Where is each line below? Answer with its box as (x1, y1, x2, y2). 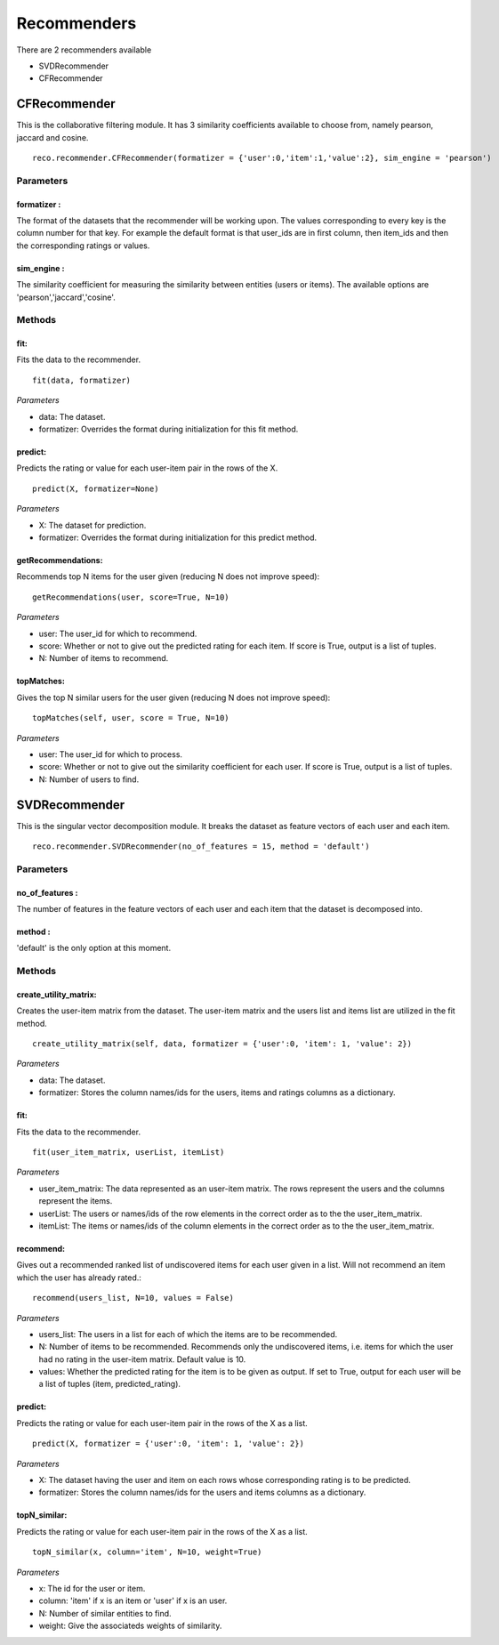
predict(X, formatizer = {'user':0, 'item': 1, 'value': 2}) (32, 1439, 304, 1449)
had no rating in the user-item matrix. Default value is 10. (38, 1353, 246, 1365)
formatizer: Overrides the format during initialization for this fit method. (38, 423, 299, 435)
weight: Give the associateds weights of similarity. (38, 1620, 222, 1632)
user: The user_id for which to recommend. (38, 628, 197, 639)
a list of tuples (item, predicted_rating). (38, 1379, 181, 1390)
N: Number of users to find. (38, 774, 140, 785)
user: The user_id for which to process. (38, 748, 182, 760)
